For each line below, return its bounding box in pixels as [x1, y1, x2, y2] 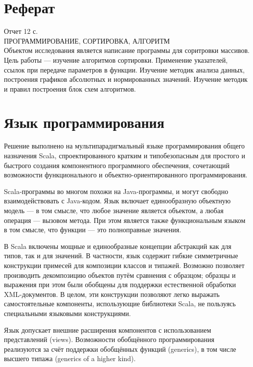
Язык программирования [4, 112, 164, 132]
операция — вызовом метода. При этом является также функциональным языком [4, 215, 246, 225]
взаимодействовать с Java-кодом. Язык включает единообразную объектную [4, 196, 231, 206]
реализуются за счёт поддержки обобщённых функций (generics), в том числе [4, 343, 236, 354]
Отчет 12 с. [4, 26, 38, 36]
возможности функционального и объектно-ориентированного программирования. [4, 170, 248, 180]
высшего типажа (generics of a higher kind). [4, 353, 136, 364]
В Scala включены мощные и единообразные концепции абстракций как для [4, 241, 231, 251]
